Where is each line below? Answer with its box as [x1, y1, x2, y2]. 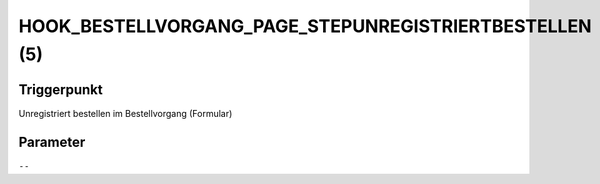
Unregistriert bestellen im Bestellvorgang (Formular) [18, 107, 233, 119]
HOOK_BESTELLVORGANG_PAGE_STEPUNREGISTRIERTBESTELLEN [18, 15, 592, 37]
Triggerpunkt [18, 81, 104, 98]
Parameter [18, 133, 86, 150]
